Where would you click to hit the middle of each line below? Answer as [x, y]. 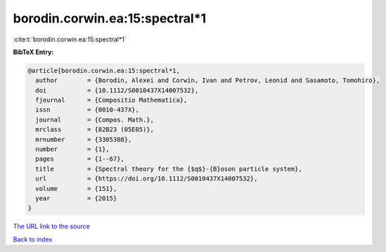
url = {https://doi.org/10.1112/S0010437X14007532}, [147, 179]
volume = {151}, [76, 188]
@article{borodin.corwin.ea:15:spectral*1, [104, 71]
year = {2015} [76, 198]
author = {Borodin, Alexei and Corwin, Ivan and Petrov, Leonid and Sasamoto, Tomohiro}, [208, 80]
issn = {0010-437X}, [88, 110]
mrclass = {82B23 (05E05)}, [95, 130]
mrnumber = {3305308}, [84, 139]
